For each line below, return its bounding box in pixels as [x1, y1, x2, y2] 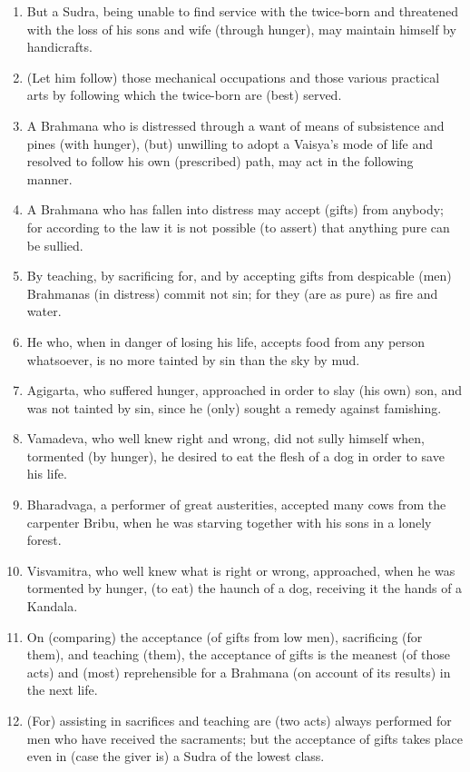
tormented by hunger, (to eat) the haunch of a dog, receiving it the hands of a [26, 579, 463, 598]
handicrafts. [26, 37, 93, 56]
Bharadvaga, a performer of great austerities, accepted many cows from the [26, 495, 446, 514]
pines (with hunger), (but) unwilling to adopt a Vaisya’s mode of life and [26, 134, 433, 153]
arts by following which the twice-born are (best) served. [26, 85, 342, 104]
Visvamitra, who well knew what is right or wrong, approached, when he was [26, 560, 455, 579]
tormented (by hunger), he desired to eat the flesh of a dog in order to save [26, 446, 445, 465]
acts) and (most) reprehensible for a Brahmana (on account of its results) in [26, 662, 451, 681]
